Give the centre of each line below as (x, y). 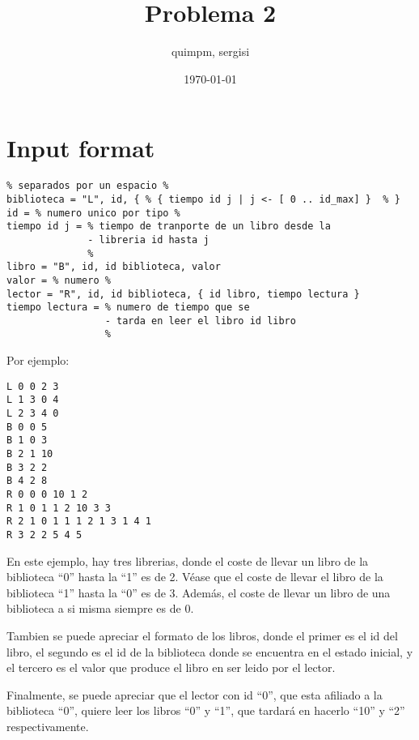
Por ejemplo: (38, 360)
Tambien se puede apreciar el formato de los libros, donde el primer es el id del (202, 635)
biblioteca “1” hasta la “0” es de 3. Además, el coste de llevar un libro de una (199, 592)
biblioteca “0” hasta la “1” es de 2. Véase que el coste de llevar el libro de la (195, 577)
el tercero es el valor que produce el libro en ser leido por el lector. (171, 667)
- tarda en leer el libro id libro (200, 321)
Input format (81, 148)
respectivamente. (48, 726)
